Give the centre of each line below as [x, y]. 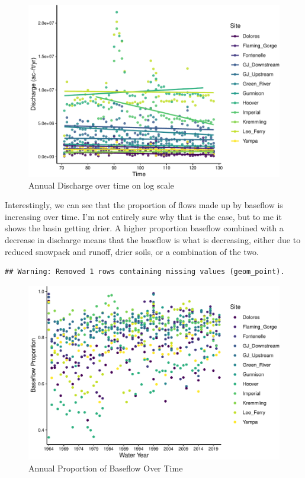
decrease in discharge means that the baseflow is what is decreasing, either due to [153, 240]
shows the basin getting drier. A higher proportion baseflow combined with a [144, 228]
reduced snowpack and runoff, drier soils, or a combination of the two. [132, 251]
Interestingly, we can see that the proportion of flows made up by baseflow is [144, 205]
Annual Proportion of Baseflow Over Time [106, 468]
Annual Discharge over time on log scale [101, 185]
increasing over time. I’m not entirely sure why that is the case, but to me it [143, 216]
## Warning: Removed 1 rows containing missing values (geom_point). [145, 272]
